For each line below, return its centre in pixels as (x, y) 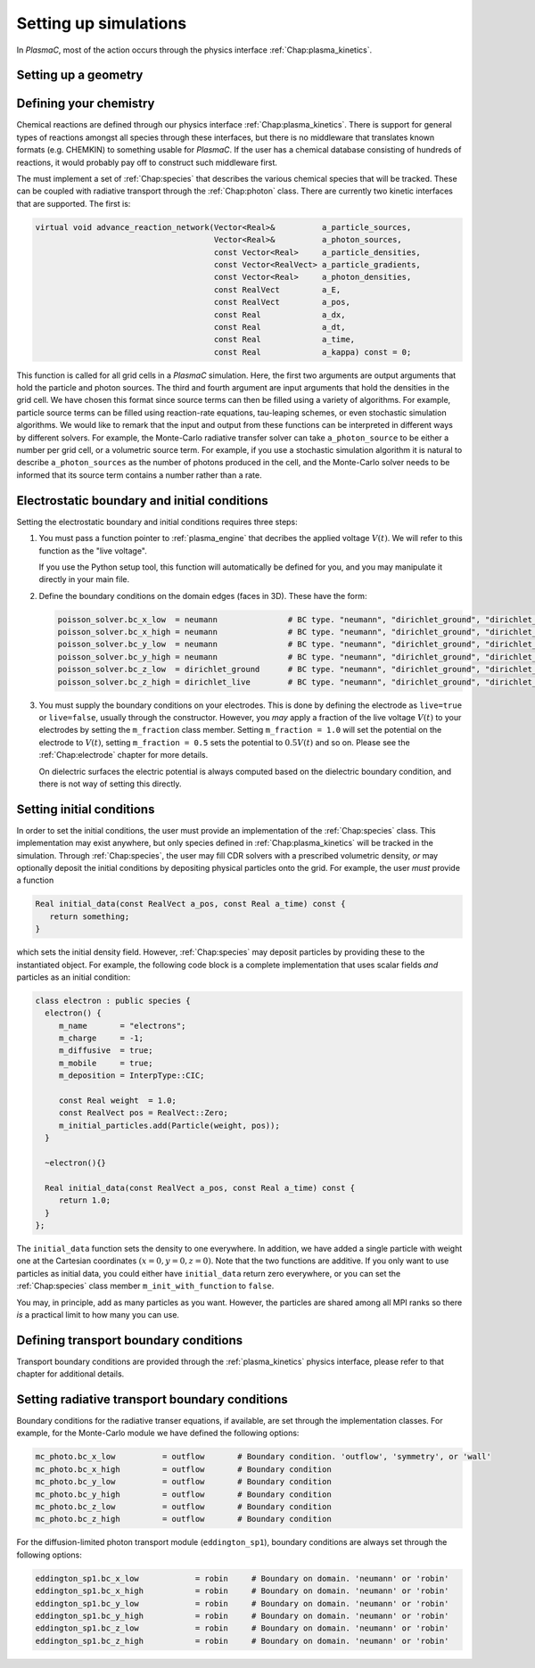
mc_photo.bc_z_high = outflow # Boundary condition (183, 1519)
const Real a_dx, (280, 315)
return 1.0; (85, 1200)
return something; (90, 916)
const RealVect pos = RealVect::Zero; (144, 1113)
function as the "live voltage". (93, 551)
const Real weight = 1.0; (118, 1101)
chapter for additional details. (70, 1374)
